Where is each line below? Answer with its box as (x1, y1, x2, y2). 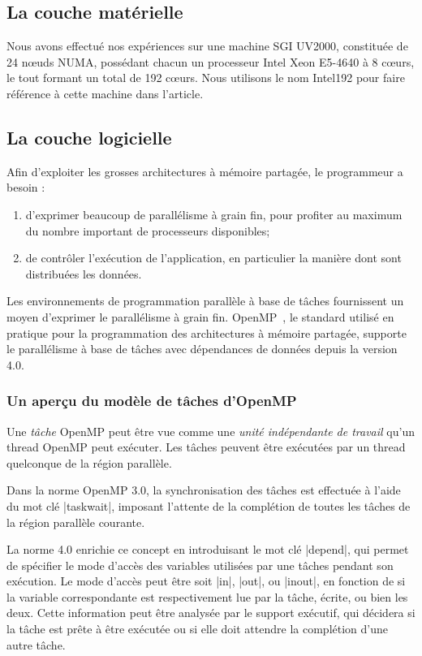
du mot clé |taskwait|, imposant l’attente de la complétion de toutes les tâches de (6, 497, 411, 514)
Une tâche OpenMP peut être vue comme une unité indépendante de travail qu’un (6, 422, 415, 439)
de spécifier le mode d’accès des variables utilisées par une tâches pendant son (6, 556, 394, 573)
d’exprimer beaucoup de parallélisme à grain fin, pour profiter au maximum (25, 205, 403, 222)
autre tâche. (6, 636, 66, 653)
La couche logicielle (6, 124, 172, 149)
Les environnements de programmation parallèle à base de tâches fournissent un (6, 292, 404, 309)
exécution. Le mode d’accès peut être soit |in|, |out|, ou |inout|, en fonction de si (6, 572, 406, 589)
